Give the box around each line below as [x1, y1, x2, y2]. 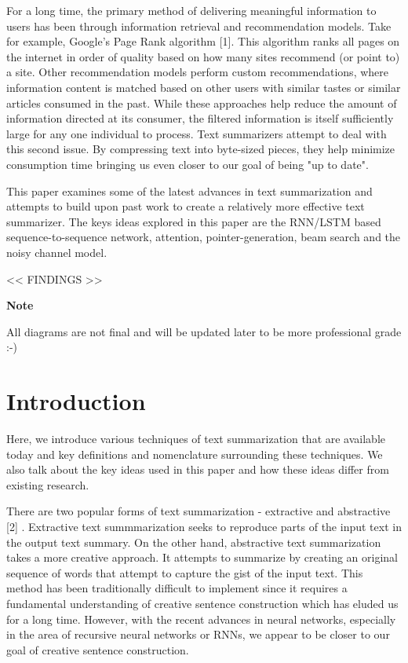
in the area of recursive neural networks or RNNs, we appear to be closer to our [6, 626, 390, 643]
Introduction [6, 385, 146, 417]
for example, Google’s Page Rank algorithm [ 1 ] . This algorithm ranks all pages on [6, 33, 400, 49]
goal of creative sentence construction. [6, 641, 189, 658]
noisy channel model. [6, 244, 107, 260]
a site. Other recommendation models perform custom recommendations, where [6, 64, 389, 80]
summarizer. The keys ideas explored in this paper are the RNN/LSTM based [6, 213, 381, 229]
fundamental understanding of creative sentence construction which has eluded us [6, 595, 399, 611]
